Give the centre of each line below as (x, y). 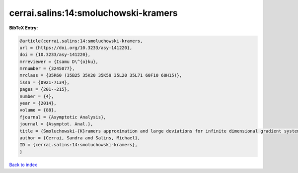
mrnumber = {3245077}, (47, 69)
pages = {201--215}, (44, 89)
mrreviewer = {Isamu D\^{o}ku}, (59, 61)
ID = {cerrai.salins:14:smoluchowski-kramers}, (78, 145)
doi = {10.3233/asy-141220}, (55, 55)
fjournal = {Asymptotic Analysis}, (63, 117)
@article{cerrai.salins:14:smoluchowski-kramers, (81, 41)
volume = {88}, (38, 110)
